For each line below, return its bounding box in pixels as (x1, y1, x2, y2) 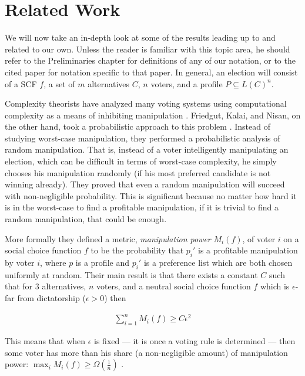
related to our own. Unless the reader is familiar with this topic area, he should (5, 42, 290, 55)
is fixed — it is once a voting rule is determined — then (94, 334, 296, 347)
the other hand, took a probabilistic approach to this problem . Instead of (5, 120, 270, 133)
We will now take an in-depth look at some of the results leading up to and (5, 31, 276, 44)
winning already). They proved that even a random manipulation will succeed (5, 178, 285, 190)
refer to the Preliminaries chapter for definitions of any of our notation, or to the (5, 54, 296, 67)
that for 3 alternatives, (5, 280, 86, 292)
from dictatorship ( (17, 292, 86, 304)
